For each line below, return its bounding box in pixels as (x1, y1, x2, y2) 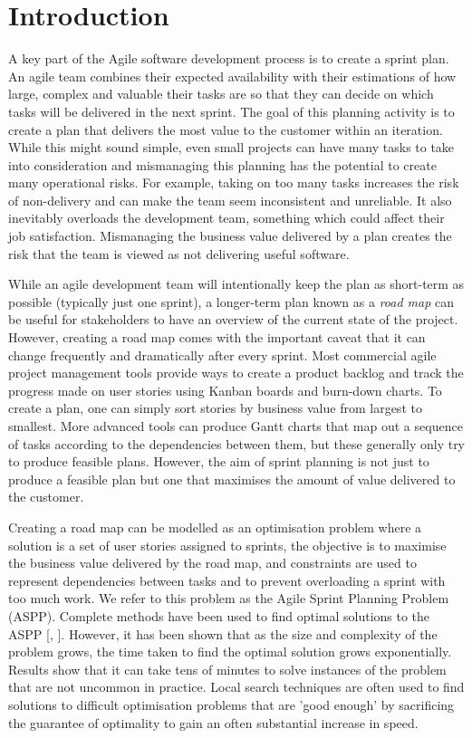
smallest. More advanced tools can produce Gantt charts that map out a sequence (8, 417, 463, 435)
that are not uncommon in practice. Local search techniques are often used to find (8, 677, 465, 696)
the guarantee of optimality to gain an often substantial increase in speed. (8, 713, 419, 732)
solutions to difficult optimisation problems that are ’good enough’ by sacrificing (8, 695, 455, 714)
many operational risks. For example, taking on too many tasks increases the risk (8, 173, 459, 192)
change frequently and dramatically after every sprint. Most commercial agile (8, 345, 437, 364)
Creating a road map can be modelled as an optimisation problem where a (8, 517, 422, 536)
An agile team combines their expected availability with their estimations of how (8, 66, 457, 85)
